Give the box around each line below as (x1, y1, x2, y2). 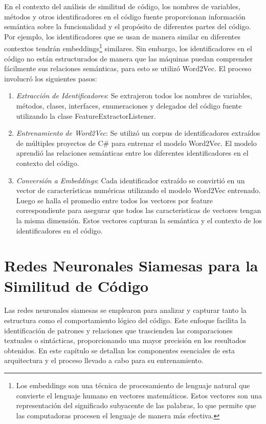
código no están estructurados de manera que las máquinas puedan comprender (4, 53, 253, 63)
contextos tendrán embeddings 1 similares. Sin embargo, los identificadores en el (4, 41, 252, 54)
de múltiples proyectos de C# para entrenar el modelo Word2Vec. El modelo (16, 137, 257, 148)
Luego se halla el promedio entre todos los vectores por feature (16, 195, 213, 205)
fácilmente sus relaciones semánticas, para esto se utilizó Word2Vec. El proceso (4, 63, 252, 74)
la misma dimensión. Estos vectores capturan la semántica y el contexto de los (16, 215, 262, 225)
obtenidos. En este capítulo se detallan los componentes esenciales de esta (4, 345, 235, 355)
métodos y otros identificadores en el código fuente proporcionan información (4, 11, 246, 22)
